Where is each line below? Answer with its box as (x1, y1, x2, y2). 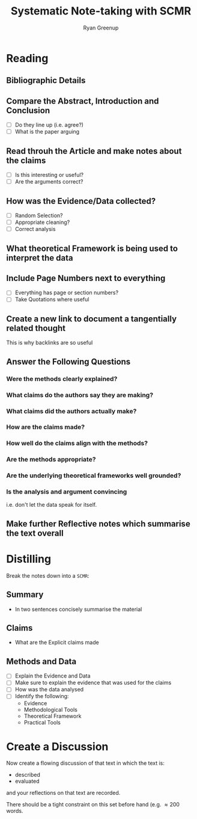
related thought (6, 323, 66, 333)
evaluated (14, 777, 40, 785)
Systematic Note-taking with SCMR (10, 4, 192, 18)
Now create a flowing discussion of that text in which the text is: (6, 759, 165, 767)
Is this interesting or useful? (14, 172, 84, 179)
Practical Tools (23, 719, 61, 726)
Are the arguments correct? (14, 178, 83, 185)
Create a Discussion (6, 740, 109, 753)
